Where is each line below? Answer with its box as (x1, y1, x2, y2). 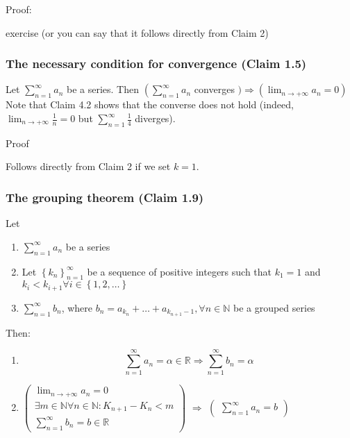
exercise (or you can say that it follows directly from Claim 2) (6, 25, 269, 40)
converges (194, 82, 235, 96)
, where (61, 300, 93, 314)
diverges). (135, 111, 176, 125)
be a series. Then (67, 82, 140, 96)
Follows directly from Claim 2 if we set (6, 159, 171, 174)
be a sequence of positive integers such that (87, 264, 272, 278)
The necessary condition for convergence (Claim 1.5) (6, 55, 307, 72)
